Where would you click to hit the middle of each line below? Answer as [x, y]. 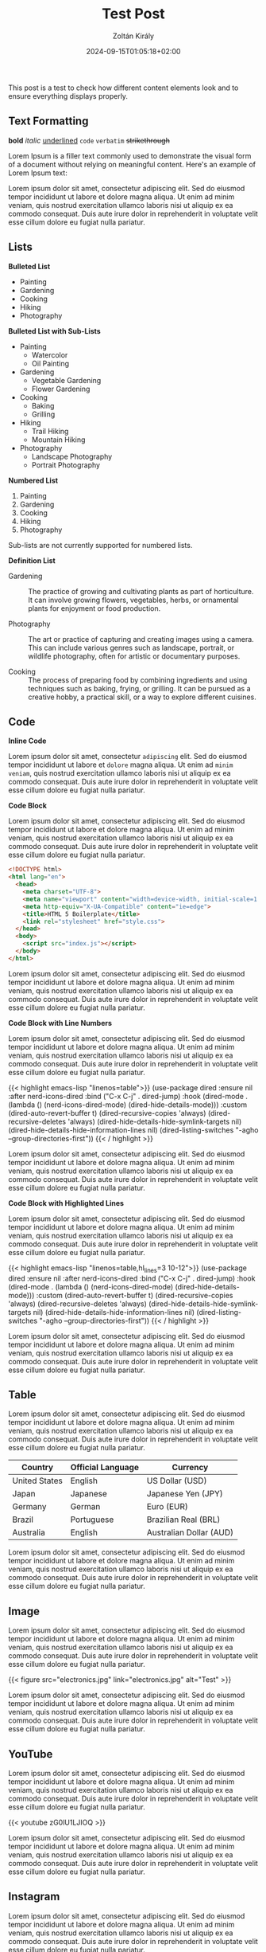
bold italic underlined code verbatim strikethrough [89, 140]
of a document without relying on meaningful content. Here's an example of [132, 164]
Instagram [34, 1897]
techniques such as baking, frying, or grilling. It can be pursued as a [140, 688]
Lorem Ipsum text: [38, 173]
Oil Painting [50, 363]
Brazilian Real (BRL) [183, 1520]
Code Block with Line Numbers [60, 1023]
